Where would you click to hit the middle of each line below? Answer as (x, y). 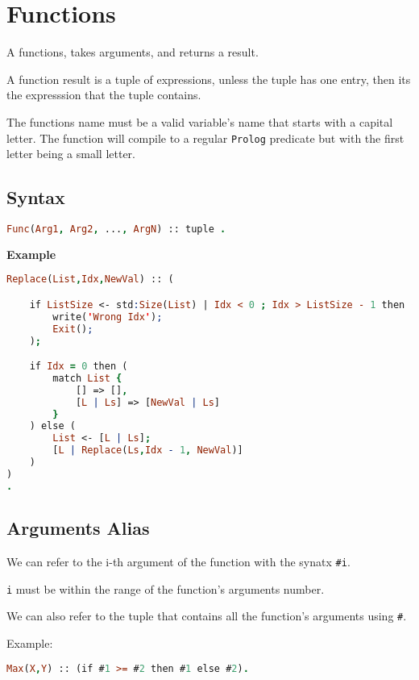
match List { (87, 378)
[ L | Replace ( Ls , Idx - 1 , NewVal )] (148, 451)
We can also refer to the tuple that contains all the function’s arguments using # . (207, 616)
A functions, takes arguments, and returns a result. (133, 52)
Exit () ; (73, 329)
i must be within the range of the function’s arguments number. (166, 588)
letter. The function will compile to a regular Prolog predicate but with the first (205, 138)
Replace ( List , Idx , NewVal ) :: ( (90, 280)
